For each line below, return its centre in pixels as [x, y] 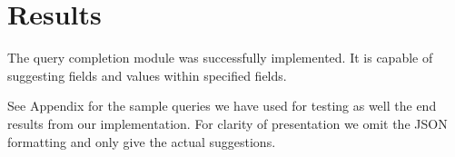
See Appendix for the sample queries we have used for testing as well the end [222, 106]
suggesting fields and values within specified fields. [147, 75]
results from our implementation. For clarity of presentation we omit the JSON [227, 123]
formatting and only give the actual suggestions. [142, 141]
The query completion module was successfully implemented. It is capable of [220, 58]
